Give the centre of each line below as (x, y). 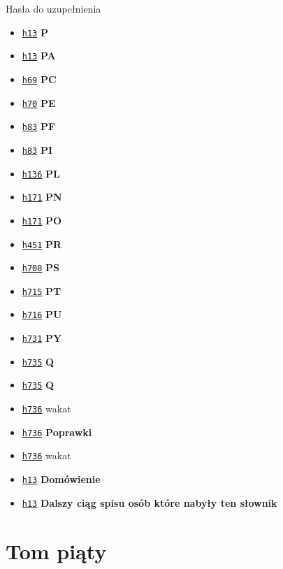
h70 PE (39, 102)
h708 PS (41, 267)
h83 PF (39, 126)
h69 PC (39, 79)
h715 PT (42, 290)
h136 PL (41, 173)
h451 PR (42, 244)
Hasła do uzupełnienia (53, 8)
